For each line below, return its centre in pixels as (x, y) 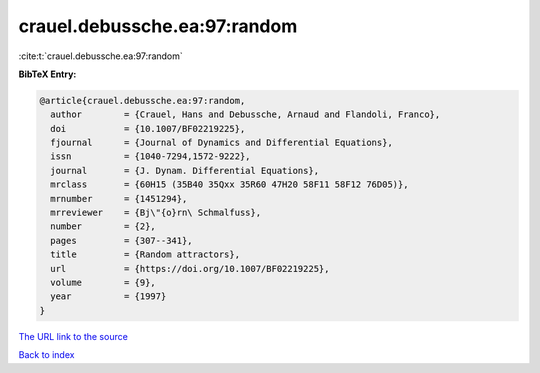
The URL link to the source (73, 336)
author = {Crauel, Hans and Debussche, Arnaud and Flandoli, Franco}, (245, 114)
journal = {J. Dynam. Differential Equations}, (185, 170)
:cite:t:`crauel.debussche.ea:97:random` (101, 56)
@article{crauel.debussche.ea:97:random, (142, 100)
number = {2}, (103, 226)
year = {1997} (108, 296)
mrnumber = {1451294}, (119, 198)
